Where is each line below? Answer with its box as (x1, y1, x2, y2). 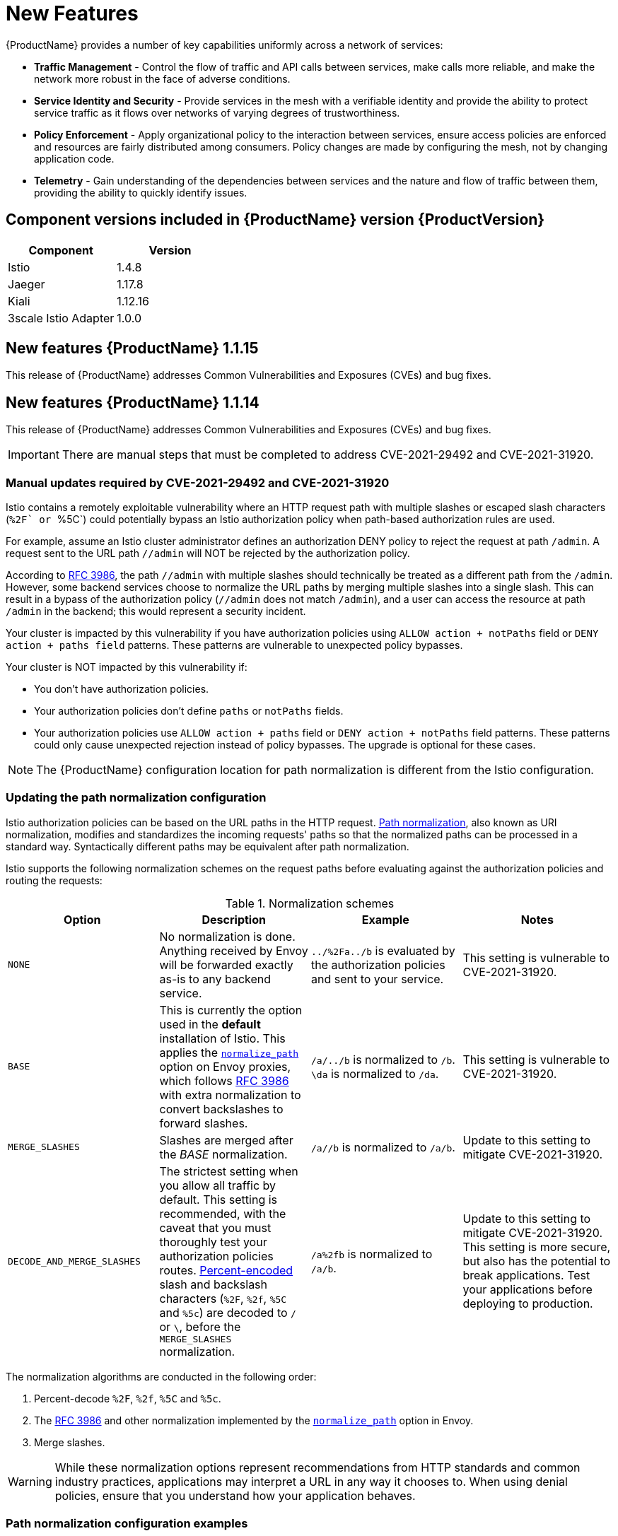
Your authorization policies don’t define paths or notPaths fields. (34, 705, 344, 717)
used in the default (159, 1016, 261, 1031)
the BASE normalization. (159, 1147, 288, 1161)
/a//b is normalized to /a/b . (311, 1139, 455, 1154)
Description (202, 912, 266, 927)
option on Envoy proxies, (159, 1059, 291, 1074)
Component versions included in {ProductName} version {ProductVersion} (6, 211, 545, 229)
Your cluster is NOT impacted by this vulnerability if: (6, 661, 247, 674)
